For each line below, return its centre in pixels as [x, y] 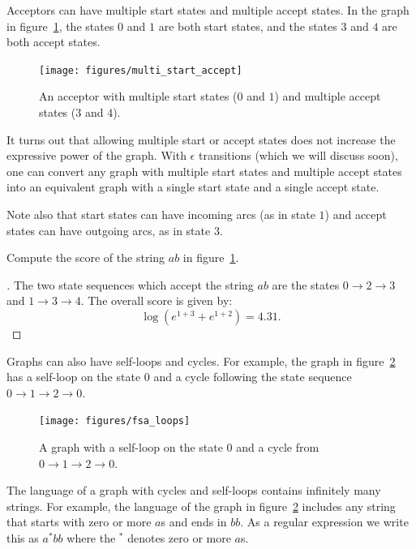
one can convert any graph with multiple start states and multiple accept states [204, 171]
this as [23, 537]
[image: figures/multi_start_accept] [141, 70]
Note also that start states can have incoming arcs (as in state [161, 214]
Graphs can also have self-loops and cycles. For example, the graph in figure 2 [201, 360]
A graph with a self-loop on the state [131, 447]
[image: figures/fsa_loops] [115, 421]
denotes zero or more [179, 537]
